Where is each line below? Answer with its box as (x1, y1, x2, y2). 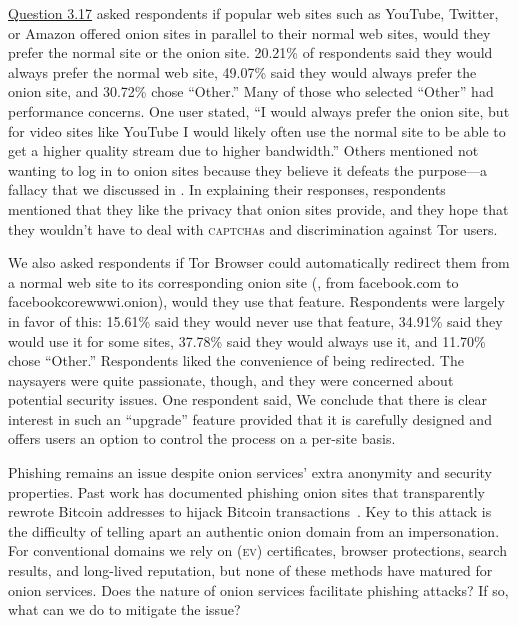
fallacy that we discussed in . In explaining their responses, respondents (8, 179, 446, 200)
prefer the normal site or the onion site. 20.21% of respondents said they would (8, 42, 493, 63)
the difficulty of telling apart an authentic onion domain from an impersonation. (8, 520, 500, 541)
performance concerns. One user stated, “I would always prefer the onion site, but (8, 100, 510, 121)
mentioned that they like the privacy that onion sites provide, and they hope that (8, 198, 509, 219)
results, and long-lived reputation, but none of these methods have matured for (8, 560, 493, 581)
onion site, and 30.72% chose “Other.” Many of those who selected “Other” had (8, 81, 494, 102)
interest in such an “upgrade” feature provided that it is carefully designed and (8, 408, 492, 429)
